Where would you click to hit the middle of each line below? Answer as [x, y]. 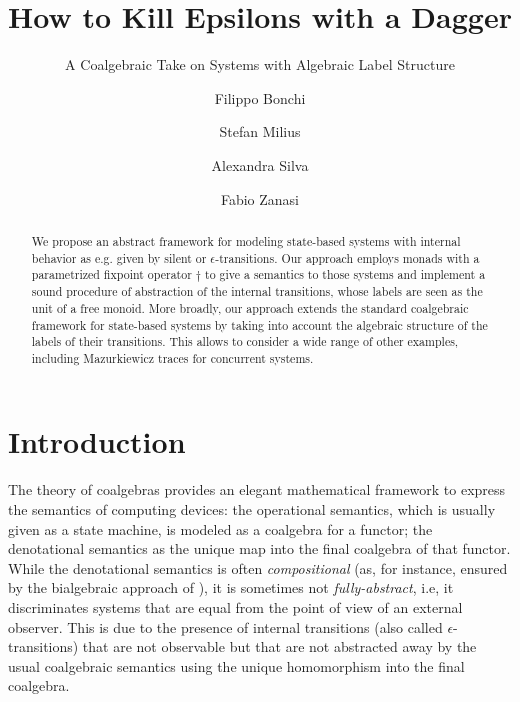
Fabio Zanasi [260, 198]
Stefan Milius [260, 131]
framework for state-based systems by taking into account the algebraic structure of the [259, 324]
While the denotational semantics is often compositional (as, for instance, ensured [258, 567]
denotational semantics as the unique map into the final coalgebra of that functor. [259, 548]
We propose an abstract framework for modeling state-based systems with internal [246, 240]
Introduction [97, 441]
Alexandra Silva [260, 164]
